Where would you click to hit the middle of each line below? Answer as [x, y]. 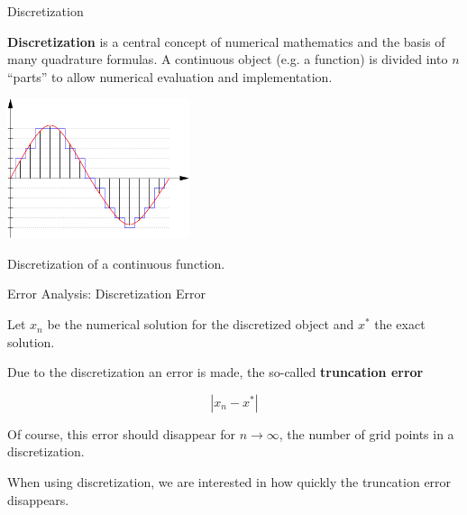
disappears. [38, 499]
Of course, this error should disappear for [121, 433]
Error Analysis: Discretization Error [107, 294]
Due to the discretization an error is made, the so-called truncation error [215, 372]
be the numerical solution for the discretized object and [201, 324]
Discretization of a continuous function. [116, 263]
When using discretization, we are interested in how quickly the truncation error [229, 482]
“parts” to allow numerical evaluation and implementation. [170, 76]
